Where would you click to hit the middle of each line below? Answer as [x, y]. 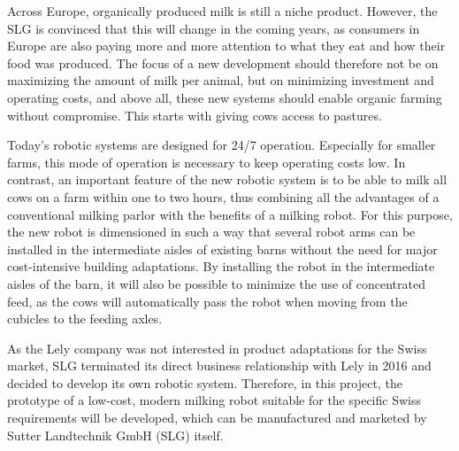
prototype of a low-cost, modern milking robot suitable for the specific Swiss [214, 400]
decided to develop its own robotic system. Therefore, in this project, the [205, 382]
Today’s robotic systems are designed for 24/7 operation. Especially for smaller [222, 145]
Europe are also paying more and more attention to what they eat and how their [226, 46]
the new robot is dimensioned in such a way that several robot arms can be [211, 232]
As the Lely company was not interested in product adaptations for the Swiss [217, 348]
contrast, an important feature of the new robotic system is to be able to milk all [227, 179]
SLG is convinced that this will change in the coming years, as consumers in [214, 28]
